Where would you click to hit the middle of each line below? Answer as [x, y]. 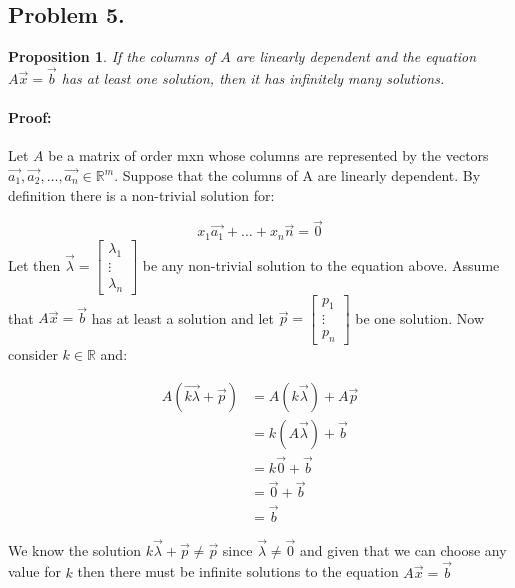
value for [34, 571]
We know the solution [75, 549]
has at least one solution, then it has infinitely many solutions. [253, 78]
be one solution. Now [420, 317]
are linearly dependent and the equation [356, 56]
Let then [34, 264]
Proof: [30, 117]
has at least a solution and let [182, 317]
